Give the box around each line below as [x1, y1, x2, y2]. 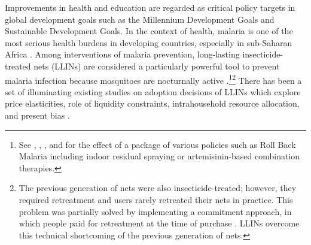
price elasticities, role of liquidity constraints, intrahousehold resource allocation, [5, 97, 300, 110]
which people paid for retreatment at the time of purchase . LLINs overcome [19, 217, 300, 229]
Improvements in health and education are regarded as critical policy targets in [5, 1, 295, 13]
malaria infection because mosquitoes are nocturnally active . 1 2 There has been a [5, 72, 302, 86]
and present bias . [5, 109, 70, 121]
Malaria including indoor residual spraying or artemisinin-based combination [19, 150, 300, 162]
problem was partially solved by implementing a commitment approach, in [19, 205, 292, 217]
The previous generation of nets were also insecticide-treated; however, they [19, 182, 297, 194]
